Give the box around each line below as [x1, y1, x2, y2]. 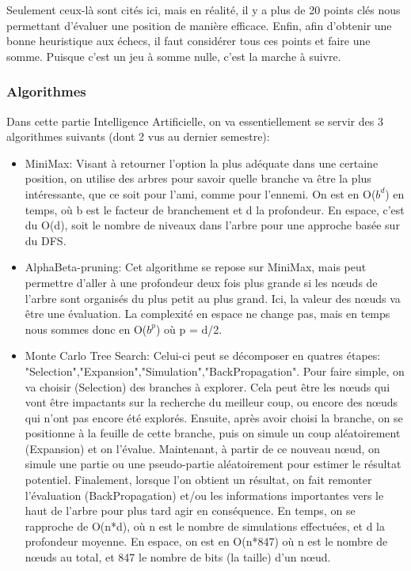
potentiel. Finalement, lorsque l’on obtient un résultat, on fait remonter [25, 471, 372, 488]
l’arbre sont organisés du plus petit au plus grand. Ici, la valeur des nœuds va [25, 289, 401, 306]
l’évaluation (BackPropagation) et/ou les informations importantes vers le [25, 486, 384, 503]
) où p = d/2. [155, 320, 223, 337]
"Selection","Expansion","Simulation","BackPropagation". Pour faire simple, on [25, 362, 405, 379]
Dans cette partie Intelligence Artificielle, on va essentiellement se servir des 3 [6, 112, 383, 129]
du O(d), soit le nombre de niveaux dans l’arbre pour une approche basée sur [25, 217, 400, 233]
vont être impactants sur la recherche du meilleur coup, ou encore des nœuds [25, 394, 398, 410]
